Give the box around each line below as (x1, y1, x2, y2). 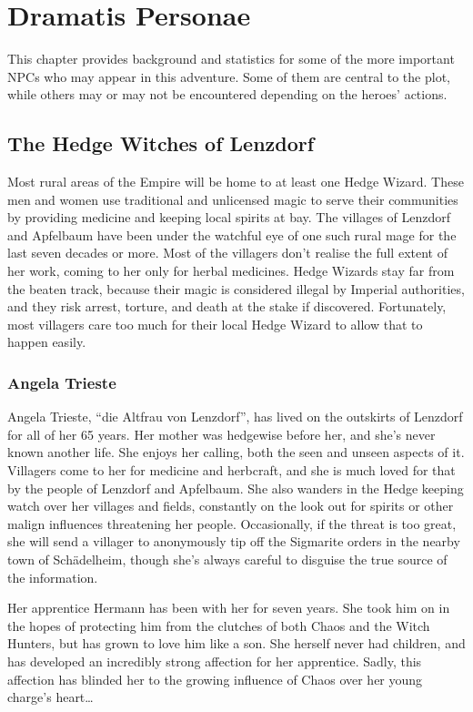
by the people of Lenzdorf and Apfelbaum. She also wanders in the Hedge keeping (7, 478, 464, 497)
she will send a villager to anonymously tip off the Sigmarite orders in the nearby (7, 532, 460, 551)
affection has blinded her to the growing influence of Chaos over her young (7, 669, 423, 688)
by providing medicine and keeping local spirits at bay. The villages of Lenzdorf (7, 208, 451, 227)
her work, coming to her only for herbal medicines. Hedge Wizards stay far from (7, 261, 455, 280)
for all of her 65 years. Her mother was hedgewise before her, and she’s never (7, 424, 436, 443)
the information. (7, 567, 98, 586)
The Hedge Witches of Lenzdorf (7, 129, 315, 158)
